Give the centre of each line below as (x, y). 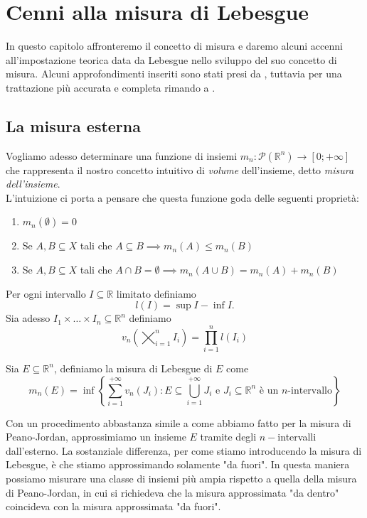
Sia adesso (28, 318)
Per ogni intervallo (46, 293)
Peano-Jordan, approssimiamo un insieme (96, 437)
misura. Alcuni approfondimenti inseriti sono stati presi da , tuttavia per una (174, 74)
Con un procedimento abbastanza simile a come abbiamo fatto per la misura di (179, 422)
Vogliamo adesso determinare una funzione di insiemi (122, 155)
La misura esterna (73, 125)
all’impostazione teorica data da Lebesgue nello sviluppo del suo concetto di (171, 59)
